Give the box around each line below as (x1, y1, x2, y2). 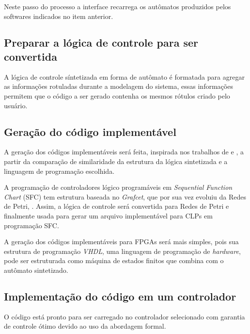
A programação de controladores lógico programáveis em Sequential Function (4, 182, 233, 192)
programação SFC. (4, 220, 59, 230)
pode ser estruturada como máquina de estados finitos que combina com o (4, 255, 224, 266)
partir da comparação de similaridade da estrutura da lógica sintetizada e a (4, 156, 228, 166)
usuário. (4, 100, 28, 110)
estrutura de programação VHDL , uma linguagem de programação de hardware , (4, 246, 241, 256)
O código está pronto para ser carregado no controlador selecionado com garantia (4, 311, 245, 321)
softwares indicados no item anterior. (4, 11, 113, 21)
